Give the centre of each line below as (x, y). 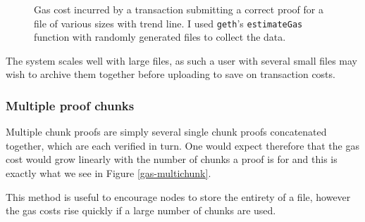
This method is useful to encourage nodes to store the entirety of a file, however (178, 196)
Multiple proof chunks (70, 105)
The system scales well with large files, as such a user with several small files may (181, 60)
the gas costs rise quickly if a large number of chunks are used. (141, 210)
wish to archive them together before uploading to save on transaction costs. (171, 74)
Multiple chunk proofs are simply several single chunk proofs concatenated (166, 132)
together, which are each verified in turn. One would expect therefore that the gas (182, 145)
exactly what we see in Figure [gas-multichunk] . (109, 173)
